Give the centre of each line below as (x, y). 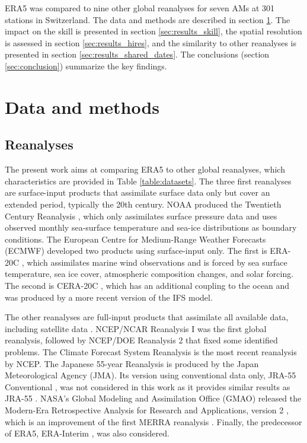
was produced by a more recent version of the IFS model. (109, 297)
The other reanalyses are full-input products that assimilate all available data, (147, 317)
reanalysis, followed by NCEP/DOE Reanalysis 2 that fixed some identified (141, 340)
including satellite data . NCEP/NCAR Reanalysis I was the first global (136, 328)
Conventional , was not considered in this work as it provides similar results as (148, 386)
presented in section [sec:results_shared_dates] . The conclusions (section (137, 54)
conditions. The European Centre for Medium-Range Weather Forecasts (135, 239)
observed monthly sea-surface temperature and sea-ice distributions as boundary (151, 227)
